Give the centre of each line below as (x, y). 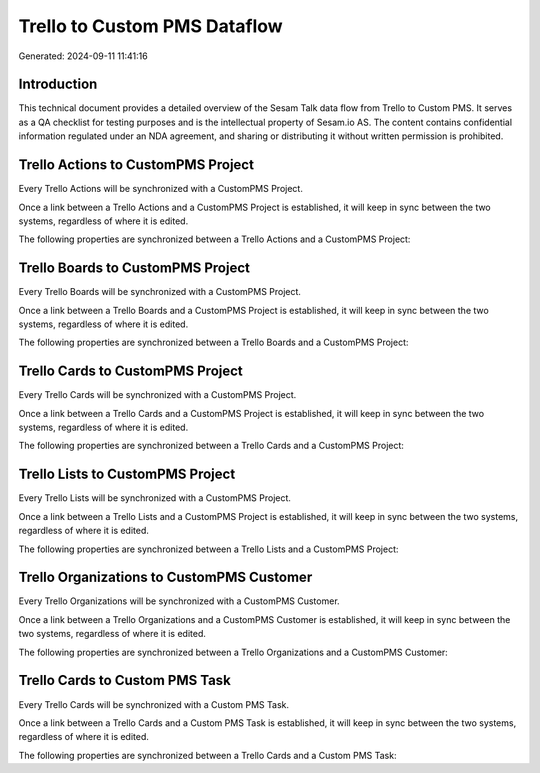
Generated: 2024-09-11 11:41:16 (83, 56)
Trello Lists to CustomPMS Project (127, 474)
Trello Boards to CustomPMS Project (134, 268)
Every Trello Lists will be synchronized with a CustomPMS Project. (155, 498)
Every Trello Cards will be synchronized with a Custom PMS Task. (154, 704)
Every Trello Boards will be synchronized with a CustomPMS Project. (160, 292)
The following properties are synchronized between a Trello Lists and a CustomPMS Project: (208, 549)
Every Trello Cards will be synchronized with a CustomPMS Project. (157, 395)
